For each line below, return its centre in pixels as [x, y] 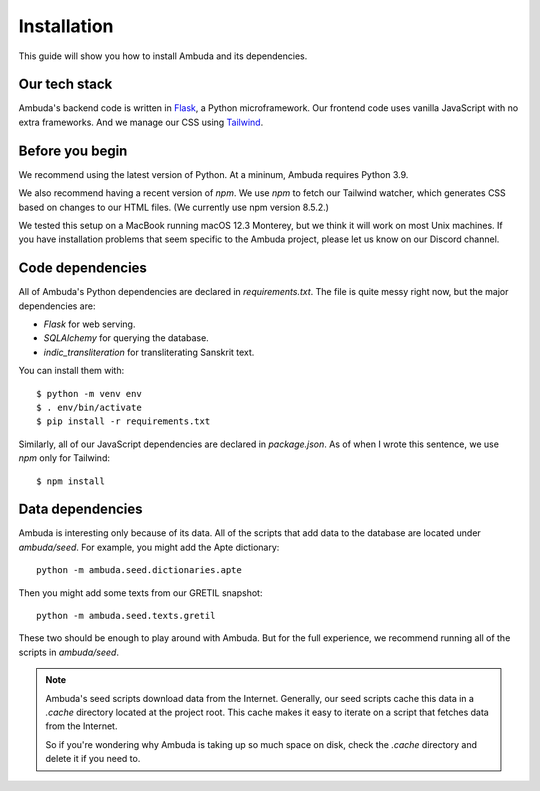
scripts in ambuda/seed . [69, 652]
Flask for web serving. [89, 324]
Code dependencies [82, 268]
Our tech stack [65, 84]
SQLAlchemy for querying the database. [126, 338]
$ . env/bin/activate [89, 407]
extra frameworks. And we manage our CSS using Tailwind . [141, 122]
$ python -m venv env [89, 393]
